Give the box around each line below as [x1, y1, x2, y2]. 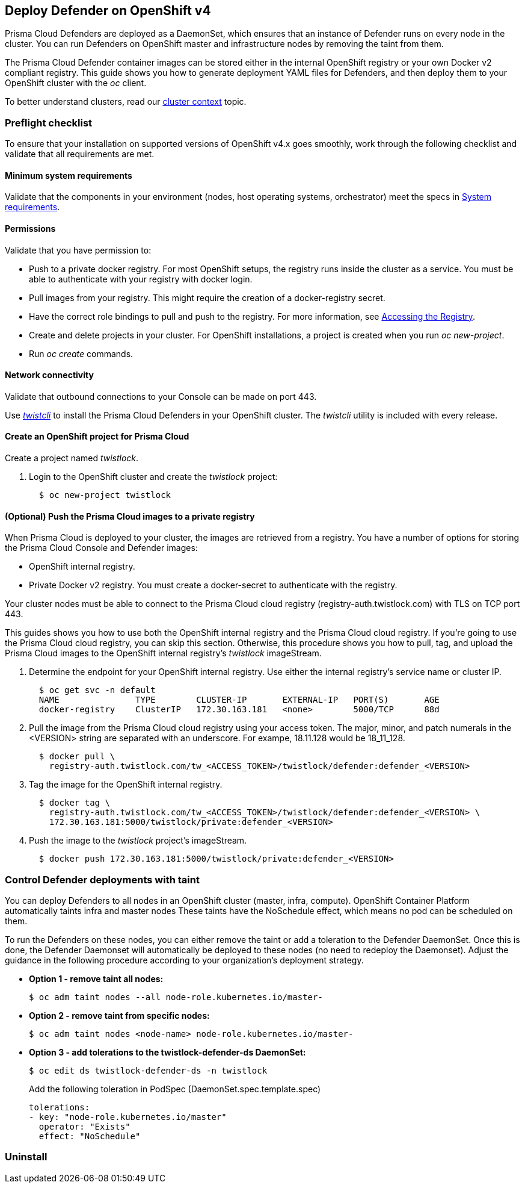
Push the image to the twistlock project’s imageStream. [29, 835, 247, 846]
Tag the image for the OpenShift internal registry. [29, 779, 223, 790]
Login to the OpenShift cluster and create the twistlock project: [29, 471, 278, 482]
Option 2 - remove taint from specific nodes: [29, 1010, 210, 1021]
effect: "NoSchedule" [38, 1131, 141, 1142]
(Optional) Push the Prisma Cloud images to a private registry [5, 511, 255, 521]
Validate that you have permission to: [5, 244, 152, 255]
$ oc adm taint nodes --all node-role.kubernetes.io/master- [29, 992, 323, 1003]
